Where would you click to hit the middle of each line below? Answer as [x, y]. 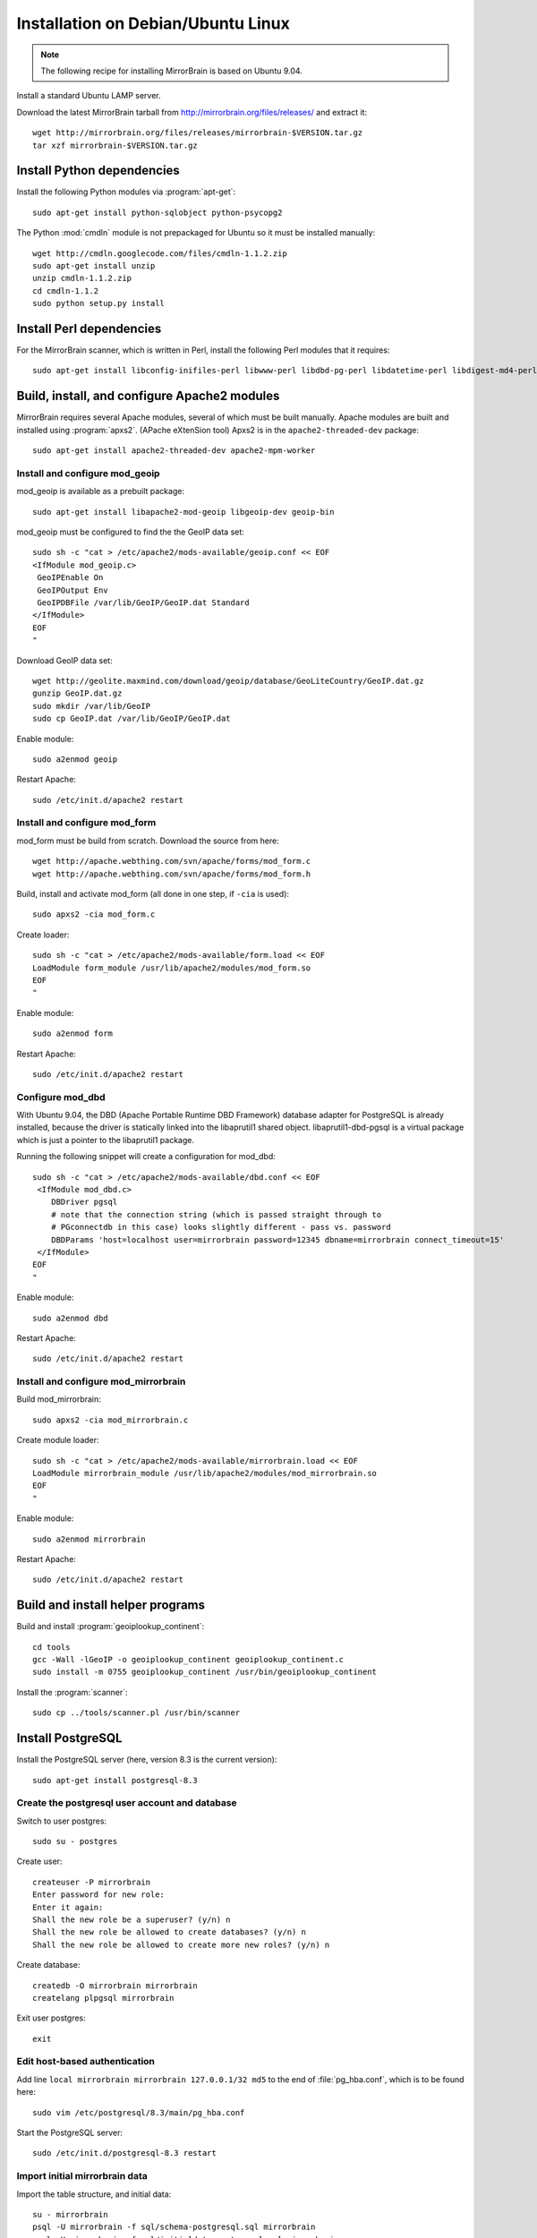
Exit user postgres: [51, 2018]
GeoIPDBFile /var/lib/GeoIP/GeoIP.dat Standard [143, 603]
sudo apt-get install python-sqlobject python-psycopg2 [158, 212]
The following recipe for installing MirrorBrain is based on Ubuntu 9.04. [172, 71]
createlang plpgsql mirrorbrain [103, 1998]
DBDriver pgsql [84, 1202]
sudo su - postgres [75, 1841]
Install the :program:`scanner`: [72, 1692]
